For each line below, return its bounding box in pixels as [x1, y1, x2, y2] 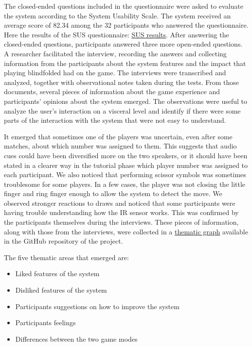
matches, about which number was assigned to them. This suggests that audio [4, 141, 237, 151]
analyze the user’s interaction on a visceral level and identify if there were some [4, 105, 241, 116]
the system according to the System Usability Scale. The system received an [4, 10, 231, 20]
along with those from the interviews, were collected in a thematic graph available [4, 226, 248, 236]
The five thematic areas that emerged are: [4, 252, 129, 262]
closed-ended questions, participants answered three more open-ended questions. [4, 39, 243, 49]
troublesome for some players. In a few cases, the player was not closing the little [4, 179, 246, 189]
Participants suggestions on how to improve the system [15, 301, 180, 311]
